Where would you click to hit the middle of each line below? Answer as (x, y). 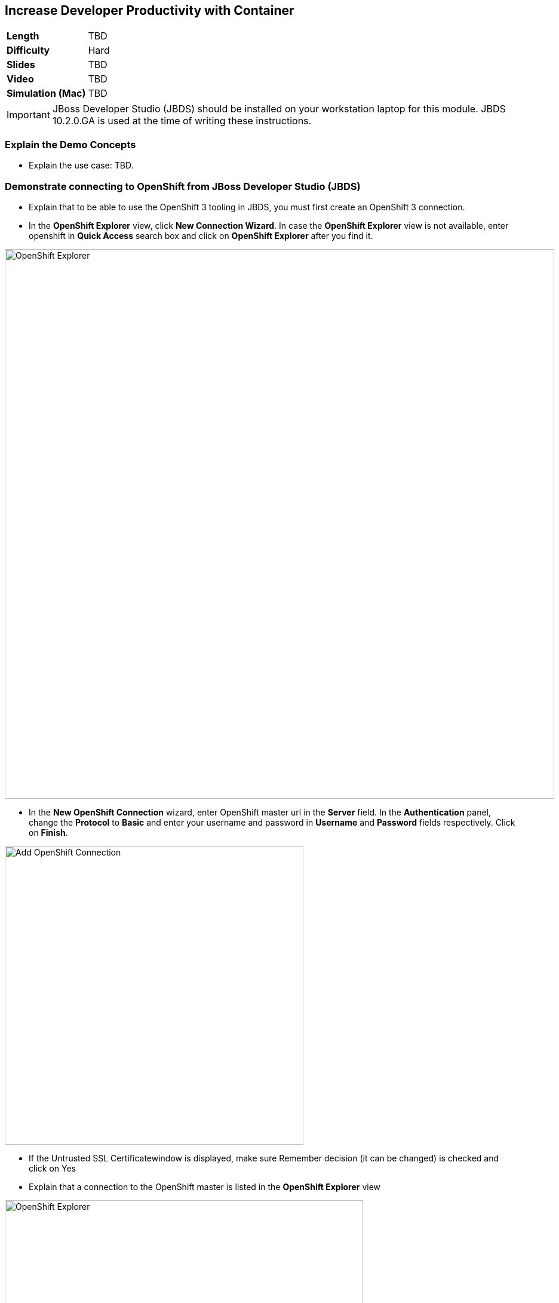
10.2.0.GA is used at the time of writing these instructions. (182, 121)
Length (23, 36)
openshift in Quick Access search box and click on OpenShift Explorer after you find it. (201, 235)
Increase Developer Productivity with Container (150, 10)
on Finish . (48, 832)
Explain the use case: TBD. (81, 165)
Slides (21, 65)
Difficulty (28, 50)
